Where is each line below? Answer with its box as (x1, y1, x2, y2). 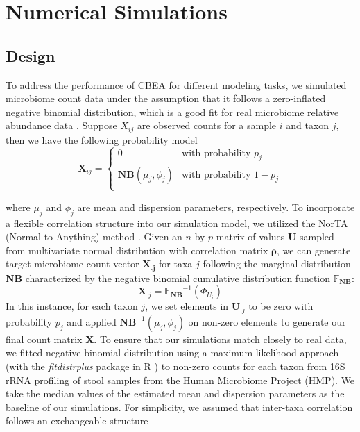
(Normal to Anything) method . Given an (6, 229, 182, 244)
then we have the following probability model (6, 132, 198, 147)
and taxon (286, 118, 329, 133)
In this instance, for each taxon (6, 299, 138, 313)
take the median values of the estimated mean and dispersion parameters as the (6, 386, 345, 401)
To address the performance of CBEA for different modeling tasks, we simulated (6, 77, 347, 92)
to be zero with (248, 299, 314, 313)
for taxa (159, 256, 193, 271)
